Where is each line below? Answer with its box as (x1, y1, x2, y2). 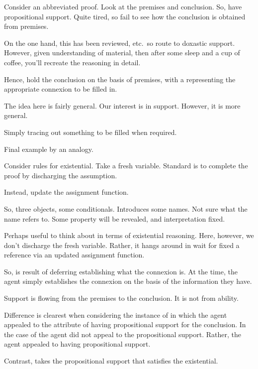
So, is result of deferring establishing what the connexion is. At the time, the (4, 266, 238, 276)
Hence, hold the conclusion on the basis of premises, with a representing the (4, 74, 236, 84)
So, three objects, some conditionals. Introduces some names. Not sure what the (4, 203, 248, 214)
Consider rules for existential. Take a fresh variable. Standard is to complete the (4, 160, 248, 171)
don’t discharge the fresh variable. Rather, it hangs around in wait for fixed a (4, 240, 240, 250)
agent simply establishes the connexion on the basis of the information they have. (4, 276, 252, 286)
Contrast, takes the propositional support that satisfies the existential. (4, 356, 218, 366)
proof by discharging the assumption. (4, 170, 117, 180)
